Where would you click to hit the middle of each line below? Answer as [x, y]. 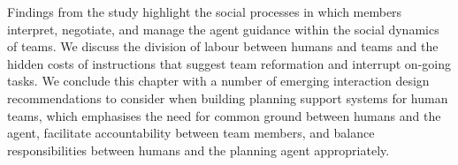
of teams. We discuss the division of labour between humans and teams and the [223, 46]
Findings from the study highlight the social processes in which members [205, 11]
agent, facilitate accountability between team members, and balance [191, 133]
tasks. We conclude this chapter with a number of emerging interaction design [218, 81]
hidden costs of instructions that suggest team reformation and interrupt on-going [229, 63]
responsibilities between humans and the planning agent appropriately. [198, 150]
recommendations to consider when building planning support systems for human [228, 97]
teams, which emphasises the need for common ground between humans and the [224, 115]
